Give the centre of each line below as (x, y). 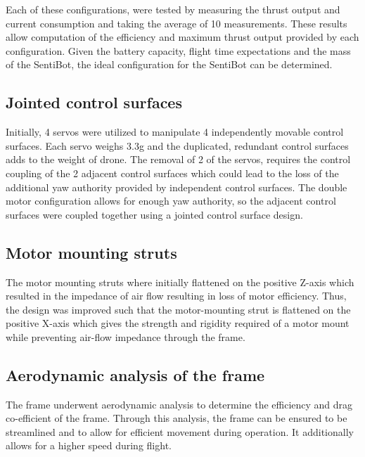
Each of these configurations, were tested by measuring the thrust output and (173, 9)
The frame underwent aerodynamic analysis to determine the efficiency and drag (179, 404)
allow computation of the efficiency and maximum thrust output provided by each (182, 37)
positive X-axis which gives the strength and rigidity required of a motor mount (178, 323)
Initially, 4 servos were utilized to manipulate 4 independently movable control (175, 132)
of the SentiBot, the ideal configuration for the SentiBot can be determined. (169, 64)
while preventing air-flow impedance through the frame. (126, 336)
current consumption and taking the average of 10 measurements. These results (177, 23)
